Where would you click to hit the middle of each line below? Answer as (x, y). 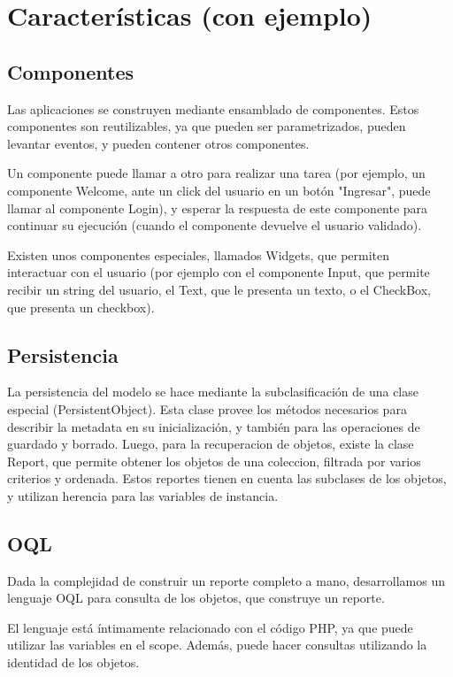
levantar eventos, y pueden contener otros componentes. (158, 143)
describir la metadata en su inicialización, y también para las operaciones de (214, 426)
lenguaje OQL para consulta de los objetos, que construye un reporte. (196, 598)
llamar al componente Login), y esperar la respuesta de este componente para (218, 208)
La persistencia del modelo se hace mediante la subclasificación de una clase (213, 392)
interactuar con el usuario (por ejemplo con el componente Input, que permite (219, 272)
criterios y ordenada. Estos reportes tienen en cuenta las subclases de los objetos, (227, 478)
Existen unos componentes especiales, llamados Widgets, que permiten (199, 254)
